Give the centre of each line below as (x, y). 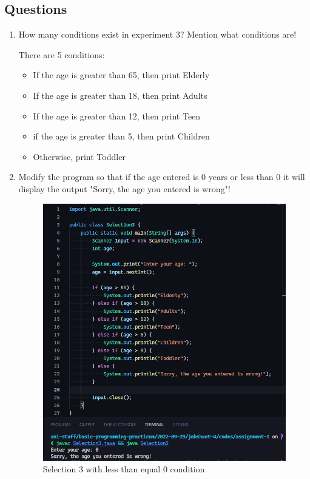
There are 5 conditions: (62, 54)
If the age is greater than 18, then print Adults (120, 95)
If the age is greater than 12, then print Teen (117, 116)
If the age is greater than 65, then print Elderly (121, 75)
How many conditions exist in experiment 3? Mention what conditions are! (157, 34)
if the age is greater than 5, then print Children (121, 136)
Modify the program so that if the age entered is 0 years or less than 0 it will (162, 177)
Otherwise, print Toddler (79, 156)
